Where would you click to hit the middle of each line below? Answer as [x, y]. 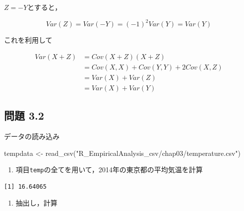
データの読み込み [32, 136]
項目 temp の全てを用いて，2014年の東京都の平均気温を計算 [109, 170]
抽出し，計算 [36, 203]
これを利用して [28, 40]
